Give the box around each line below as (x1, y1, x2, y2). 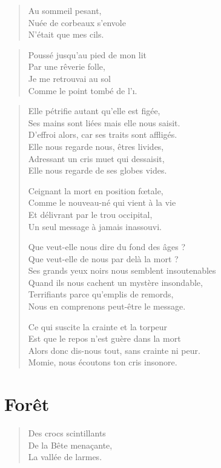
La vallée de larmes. (28, 450, 102, 463)
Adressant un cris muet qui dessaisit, (28, 152, 165, 164)
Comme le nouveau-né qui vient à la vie (28, 196, 176, 209)
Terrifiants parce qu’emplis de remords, (28, 288, 174, 300)
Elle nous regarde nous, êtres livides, (28, 140, 164, 152)
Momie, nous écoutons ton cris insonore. (28, 356, 177, 368)
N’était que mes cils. (28, 28, 104, 41)
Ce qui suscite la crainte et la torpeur (28, 320, 168, 333)
